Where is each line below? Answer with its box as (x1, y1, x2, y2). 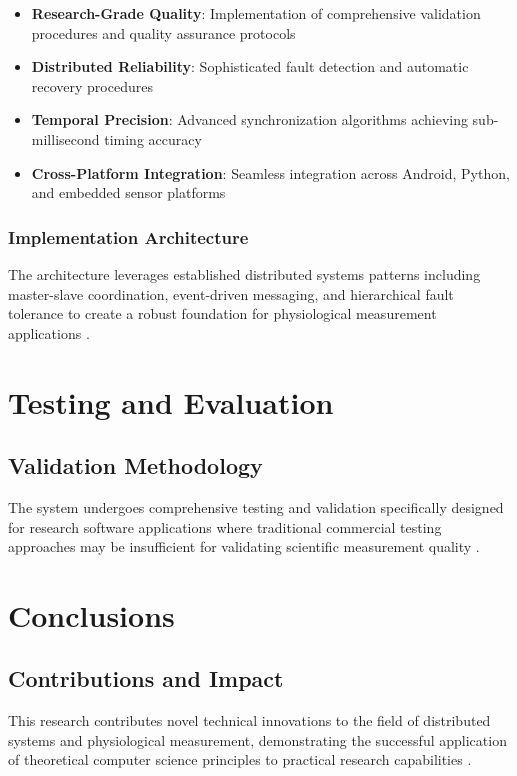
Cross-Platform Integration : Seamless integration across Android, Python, (31, 162, 510, 183)
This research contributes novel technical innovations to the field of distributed (8, 710, 491, 731)
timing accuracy (104, 128, 202, 149)
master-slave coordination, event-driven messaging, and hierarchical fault (8, 283, 454, 304)
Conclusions (8, 594, 175, 635)
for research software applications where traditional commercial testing (8, 516, 442, 537)
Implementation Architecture (8, 224, 249, 249)
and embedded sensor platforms (31, 182, 226, 203)
